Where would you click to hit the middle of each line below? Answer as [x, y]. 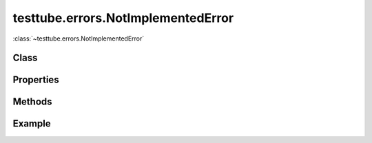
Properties [36, 80]
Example [32, 124]
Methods [32, 102]
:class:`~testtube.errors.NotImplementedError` [79, 38]
